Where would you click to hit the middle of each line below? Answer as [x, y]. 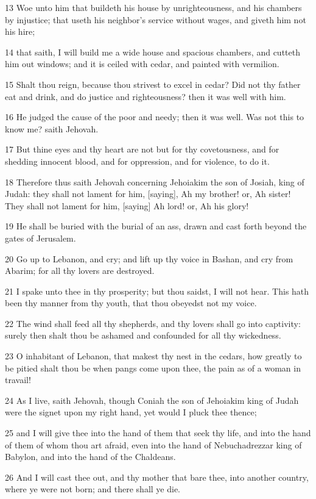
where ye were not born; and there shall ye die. [93, 489]
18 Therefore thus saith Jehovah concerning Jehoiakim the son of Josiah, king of [155, 181]
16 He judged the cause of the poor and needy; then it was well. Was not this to [155, 117]
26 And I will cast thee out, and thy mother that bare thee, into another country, [157, 477]
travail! [18, 380]
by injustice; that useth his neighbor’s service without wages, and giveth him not [156, 19]
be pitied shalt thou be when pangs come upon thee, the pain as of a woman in [153, 368]
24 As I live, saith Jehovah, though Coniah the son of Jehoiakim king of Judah [152, 400]
